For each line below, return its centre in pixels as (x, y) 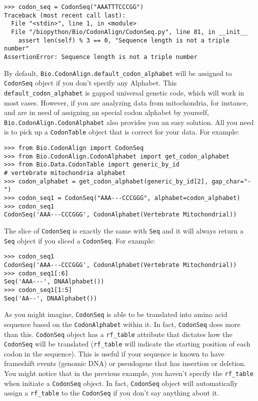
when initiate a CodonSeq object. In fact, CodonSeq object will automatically (121, 383)
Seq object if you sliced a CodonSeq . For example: (80, 240)
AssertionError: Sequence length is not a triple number (101, 57)
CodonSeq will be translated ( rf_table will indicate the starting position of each (127, 344)
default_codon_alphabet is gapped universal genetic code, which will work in (124, 92)
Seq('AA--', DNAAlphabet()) (51, 298)
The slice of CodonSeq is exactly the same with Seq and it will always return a (124, 230)
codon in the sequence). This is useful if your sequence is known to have (114, 353)
